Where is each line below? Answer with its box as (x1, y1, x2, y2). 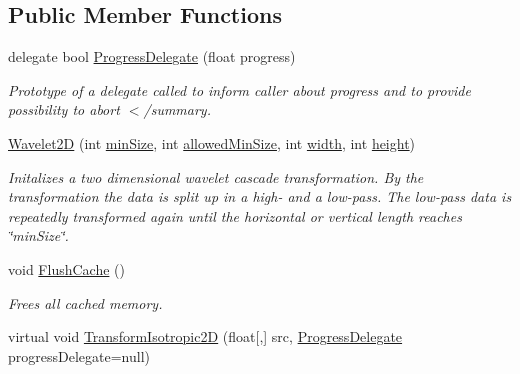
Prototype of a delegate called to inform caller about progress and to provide (8, 79, 471, 100)
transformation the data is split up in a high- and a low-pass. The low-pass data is (8, 186, 512, 207)
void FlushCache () (8, 258, 125, 279)
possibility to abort (8, 99, 120, 120)
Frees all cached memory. (8, 292, 163, 313)
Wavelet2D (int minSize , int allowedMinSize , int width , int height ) (8, 132, 416, 153)
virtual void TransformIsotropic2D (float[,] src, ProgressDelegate (8, 326, 403, 347)
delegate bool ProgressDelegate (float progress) (8, 46, 296, 67)
